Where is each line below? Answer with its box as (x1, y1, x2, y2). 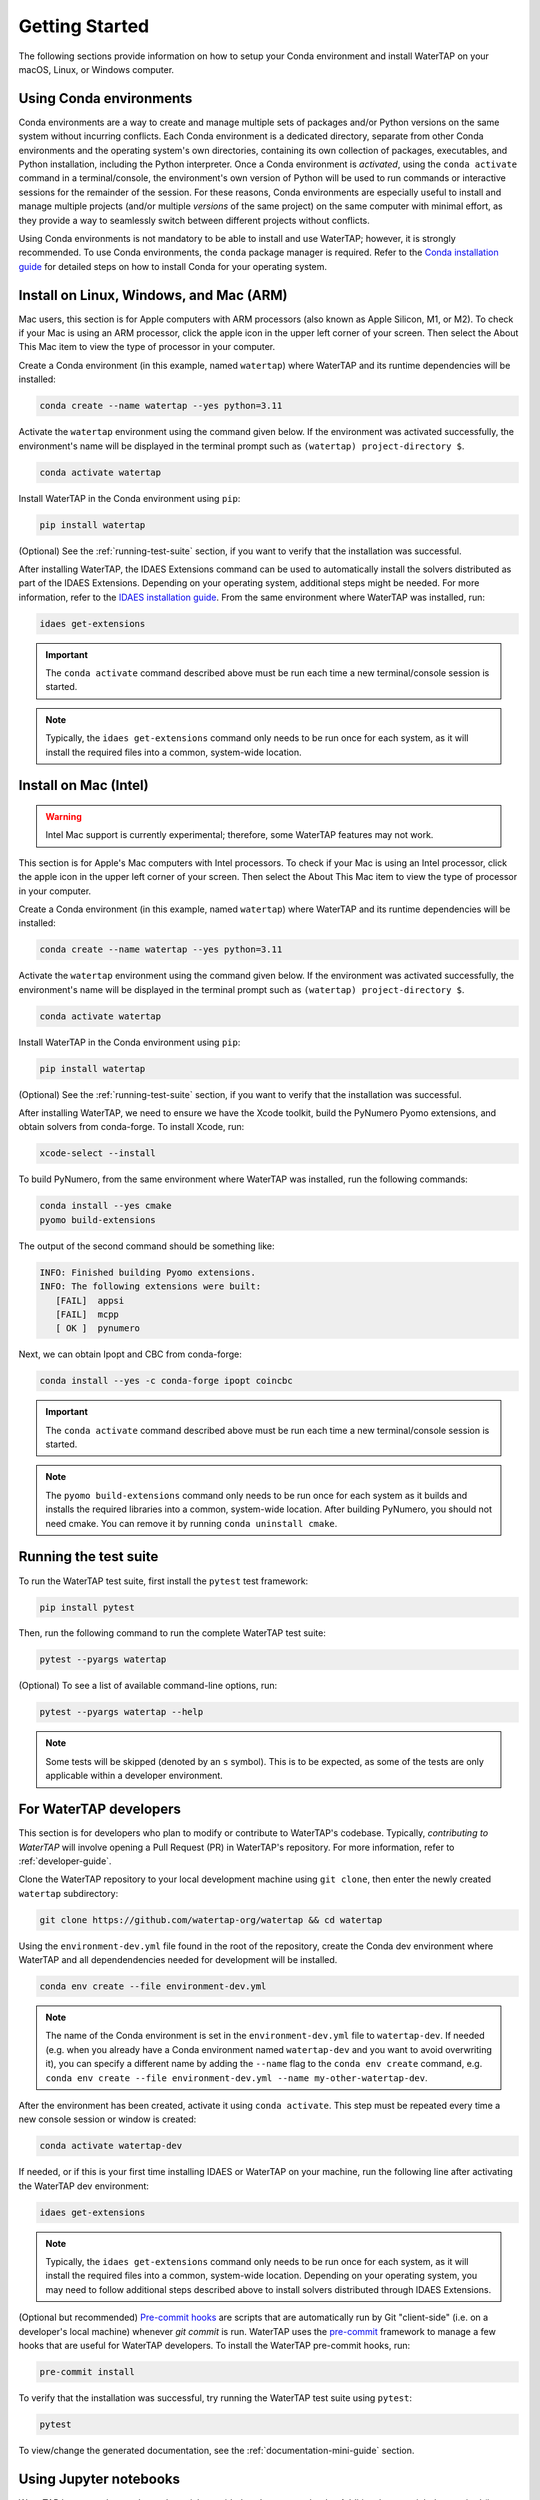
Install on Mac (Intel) (18, 777, 149, 794)
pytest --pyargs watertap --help (39, 1706, 204, 1718)
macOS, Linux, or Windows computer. (18, 63, 175, 75)
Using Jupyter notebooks (18, 2470, 180, 2487)
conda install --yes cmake (39, 1200, 172, 1212)
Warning (45, 811, 82, 823)
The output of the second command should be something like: (18, 1240, 275, 1252)
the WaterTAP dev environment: (18, 2180, 150, 2192)
